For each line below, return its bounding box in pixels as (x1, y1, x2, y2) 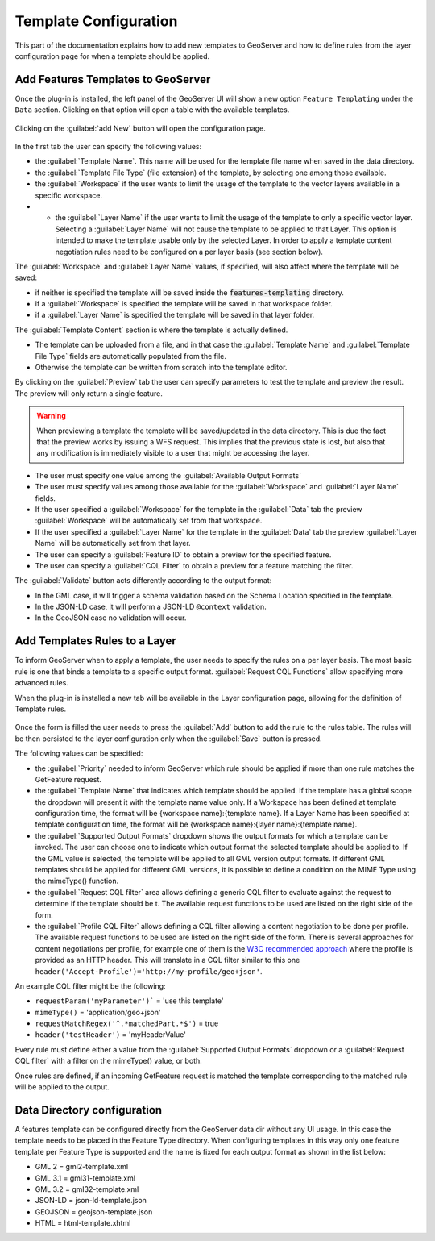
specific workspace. (35, 190, 102, 200)
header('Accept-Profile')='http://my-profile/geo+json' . (35, 966, 263, 976)
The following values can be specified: (14, 748, 143, 758)
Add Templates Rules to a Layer (14, 634, 176, 648)
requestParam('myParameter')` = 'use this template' (35, 996, 224, 1006)
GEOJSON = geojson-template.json (35, 1206, 153, 1217)
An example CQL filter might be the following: (14, 981, 166, 991)
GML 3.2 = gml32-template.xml (35, 1184, 139, 1193)
